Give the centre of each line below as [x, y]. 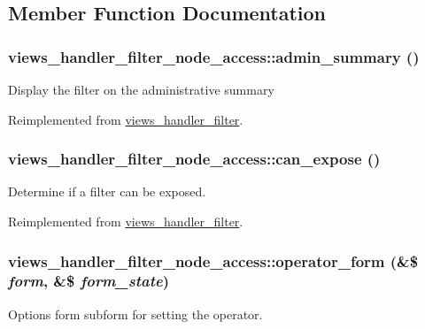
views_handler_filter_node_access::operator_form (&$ [213, 260]
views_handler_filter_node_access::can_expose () [194, 159]
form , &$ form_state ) [89, 281]
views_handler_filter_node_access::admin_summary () [214, 56]
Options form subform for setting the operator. [135, 314]
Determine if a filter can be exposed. [107, 191]
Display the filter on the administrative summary [141, 89]
